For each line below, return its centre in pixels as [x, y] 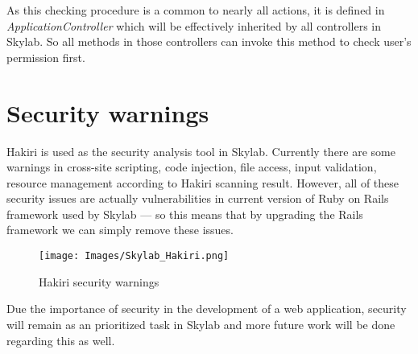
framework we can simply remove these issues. [120, 230]
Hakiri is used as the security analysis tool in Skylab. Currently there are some [201, 151]
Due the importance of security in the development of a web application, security [207, 309]
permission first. [46, 57]
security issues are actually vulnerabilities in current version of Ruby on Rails [198, 198]
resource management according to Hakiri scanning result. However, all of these [203, 182]
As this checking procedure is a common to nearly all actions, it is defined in [196, 10]
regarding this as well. [61, 340]
